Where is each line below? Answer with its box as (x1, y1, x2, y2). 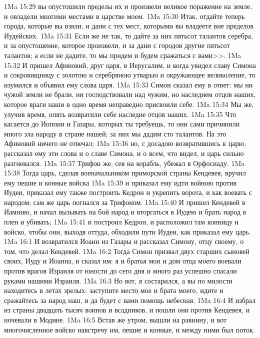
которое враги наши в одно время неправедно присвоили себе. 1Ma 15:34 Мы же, (4, 98, 254, 109)
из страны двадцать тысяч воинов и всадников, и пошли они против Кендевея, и (4, 304, 250, 315)
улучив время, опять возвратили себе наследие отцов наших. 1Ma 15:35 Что (4, 108, 236, 119)
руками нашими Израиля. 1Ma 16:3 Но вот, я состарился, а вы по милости (4, 275, 233, 285)
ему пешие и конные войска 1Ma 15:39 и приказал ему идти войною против (4, 177, 237, 187)
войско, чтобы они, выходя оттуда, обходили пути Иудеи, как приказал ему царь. (4, 226, 251, 236)
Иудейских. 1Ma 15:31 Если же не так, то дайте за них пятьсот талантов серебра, (4, 30, 253, 40)
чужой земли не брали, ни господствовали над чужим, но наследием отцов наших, (4, 89, 256, 99)
